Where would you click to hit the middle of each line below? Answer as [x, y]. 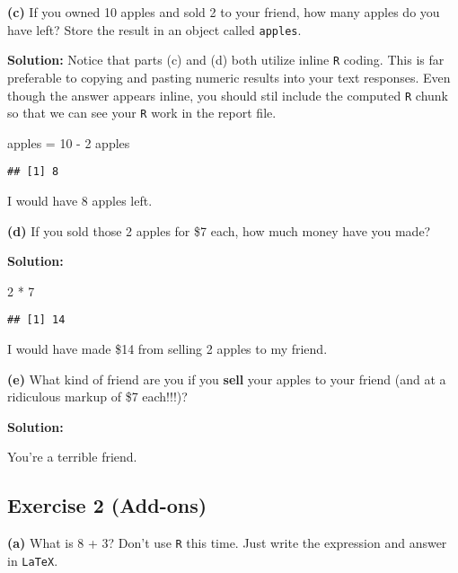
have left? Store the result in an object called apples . [154, 29]
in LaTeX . [33, 560]
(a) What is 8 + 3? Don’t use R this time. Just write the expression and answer [227, 543]
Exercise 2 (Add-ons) [107, 505]
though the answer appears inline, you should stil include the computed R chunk [228, 95]
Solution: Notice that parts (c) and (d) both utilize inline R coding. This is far [226, 60]
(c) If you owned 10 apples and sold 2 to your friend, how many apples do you [224, 12]
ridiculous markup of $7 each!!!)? [97, 397]
